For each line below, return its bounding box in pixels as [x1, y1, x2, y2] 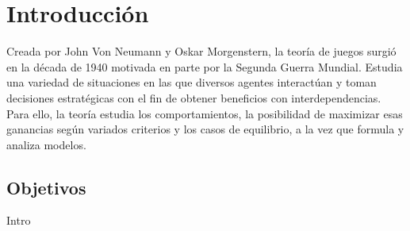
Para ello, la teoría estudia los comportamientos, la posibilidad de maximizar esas [6, 105, 403, 121]
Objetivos [6, 175, 86, 199]
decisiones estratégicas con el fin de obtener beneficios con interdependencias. [6, 89, 381, 106]
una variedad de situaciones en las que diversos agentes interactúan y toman [6, 74, 377, 90]
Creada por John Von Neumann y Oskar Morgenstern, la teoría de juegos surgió [6, 43, 397, 60]
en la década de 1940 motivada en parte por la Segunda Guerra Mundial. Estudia [6, 58, 403, 75]
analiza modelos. [6, 136, 86, 152]
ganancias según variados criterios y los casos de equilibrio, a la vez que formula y [6, 121, 404, 137]
